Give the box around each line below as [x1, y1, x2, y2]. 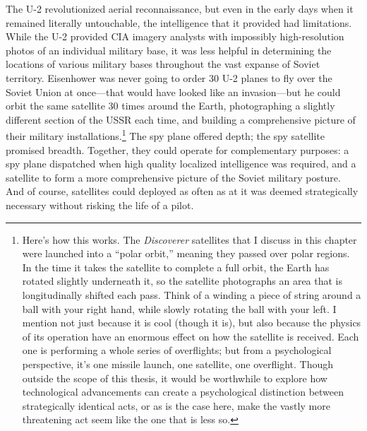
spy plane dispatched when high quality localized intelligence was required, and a [6, 156, 356, 171]
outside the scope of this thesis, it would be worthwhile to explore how [22, 370, 327, 385]
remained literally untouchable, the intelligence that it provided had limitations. [6, 15, 352, 30]
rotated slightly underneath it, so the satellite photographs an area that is [22, 273, 343, 288]
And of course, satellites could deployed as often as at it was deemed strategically [6, 184, 359, 199]
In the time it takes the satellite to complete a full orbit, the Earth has [22, 259, 330, 274]
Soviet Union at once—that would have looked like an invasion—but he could [6, 84, 341, 99]
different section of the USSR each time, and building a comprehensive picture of [6, 112, 356, 126]
